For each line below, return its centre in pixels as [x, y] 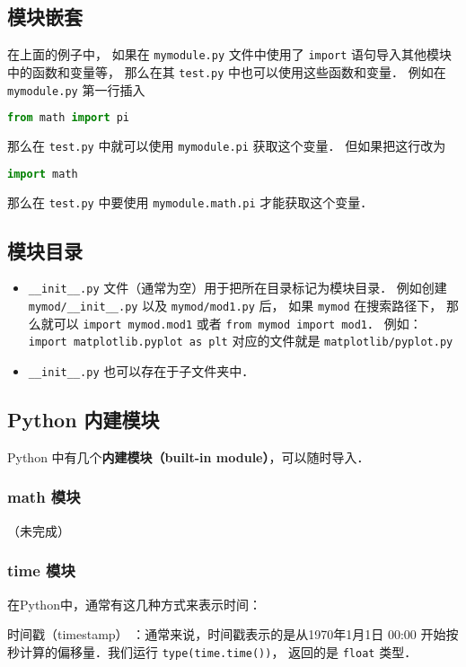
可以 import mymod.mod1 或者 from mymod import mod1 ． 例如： [237, 323]
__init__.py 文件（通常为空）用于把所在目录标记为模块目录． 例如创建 [237, 288]
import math [43, 174]
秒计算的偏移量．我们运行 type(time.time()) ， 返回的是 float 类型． [212, 651]
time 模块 [41, 570]
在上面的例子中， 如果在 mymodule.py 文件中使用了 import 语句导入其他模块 [230, 54]
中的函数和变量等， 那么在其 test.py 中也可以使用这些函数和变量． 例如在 [227, 71]
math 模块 [44, 497]
